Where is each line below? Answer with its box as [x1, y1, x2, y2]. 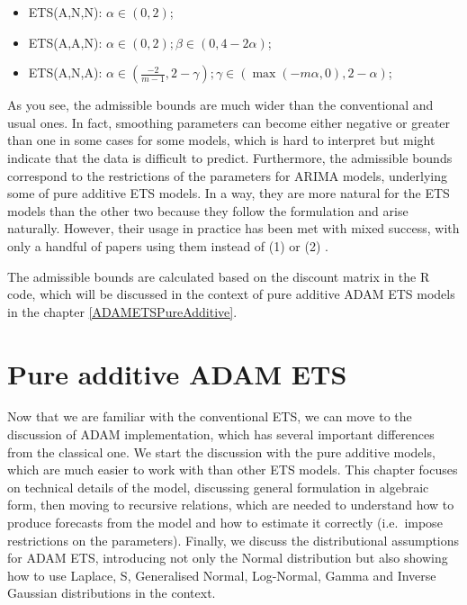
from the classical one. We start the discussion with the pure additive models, [7, 442, 436, 461]
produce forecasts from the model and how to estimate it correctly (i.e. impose [7, 513, 443, 531]
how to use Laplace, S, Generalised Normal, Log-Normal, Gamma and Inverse [7, 565, 436, 584]
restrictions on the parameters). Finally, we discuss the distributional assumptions [7, 530, 460, 549]
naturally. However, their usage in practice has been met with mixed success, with [7, 219, 460, 238]
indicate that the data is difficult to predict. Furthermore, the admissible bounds [7, 148, 453, 167]
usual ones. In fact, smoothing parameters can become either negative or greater [7, 113, 451, 131]
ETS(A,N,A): [28, 63, 103, 82]
